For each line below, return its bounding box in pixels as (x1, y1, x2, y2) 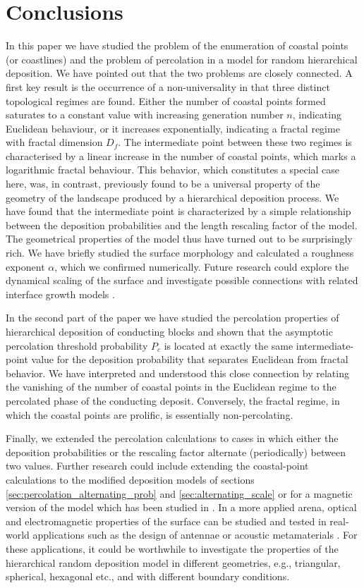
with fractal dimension (6, 135, 103, 149)
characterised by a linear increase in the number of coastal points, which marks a (6, 148, 356, 163)
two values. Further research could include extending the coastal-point (6, 458, 309, 473)
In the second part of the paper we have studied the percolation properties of (6, 310, 339, 325)
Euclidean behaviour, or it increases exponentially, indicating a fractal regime (6, 121, 340, 135)
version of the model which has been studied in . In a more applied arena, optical (6, 500, 357, 515)
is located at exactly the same (164, 338, 293, 353)
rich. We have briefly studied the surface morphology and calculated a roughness (6, 245, 354, 260)
